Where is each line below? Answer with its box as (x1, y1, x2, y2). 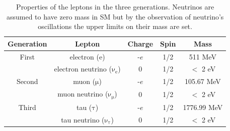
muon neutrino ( (57, 88, 108, 99)
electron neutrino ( (54, 63, 112, 74)
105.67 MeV (184, 76, 221, 86)
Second (16, 76, 38, 86)
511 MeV (189, 51, 216, 61)
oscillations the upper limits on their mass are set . (38, 21, 192, 31)
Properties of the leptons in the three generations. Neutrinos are (16, 1, 214, 11)
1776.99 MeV (183, 101, 223, 112)
